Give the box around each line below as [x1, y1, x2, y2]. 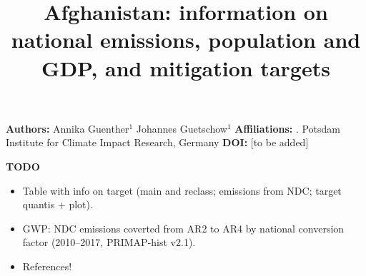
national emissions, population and [11, 25, 361, 54]
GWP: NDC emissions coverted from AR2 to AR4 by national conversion [22, 220, 345, 235]
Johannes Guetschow [136, 121, 227, 136]
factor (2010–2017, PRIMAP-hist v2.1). [22, 235, 196, 250]
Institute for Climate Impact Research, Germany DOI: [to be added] [6, 135, 309, 150]
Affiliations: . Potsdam [234, 121, 340, 136]
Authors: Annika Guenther [6, 121, 129, 136]
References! [22, 258, 72, 273]
